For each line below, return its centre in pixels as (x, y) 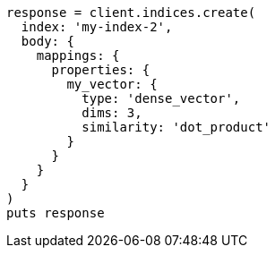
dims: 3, (112, 113)
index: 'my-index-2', (97, 27)
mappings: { (78, 55)
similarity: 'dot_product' (176, 127)
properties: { (101, 70)
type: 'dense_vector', (161, 98)
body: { (47, 41)
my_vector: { (112, 84)
